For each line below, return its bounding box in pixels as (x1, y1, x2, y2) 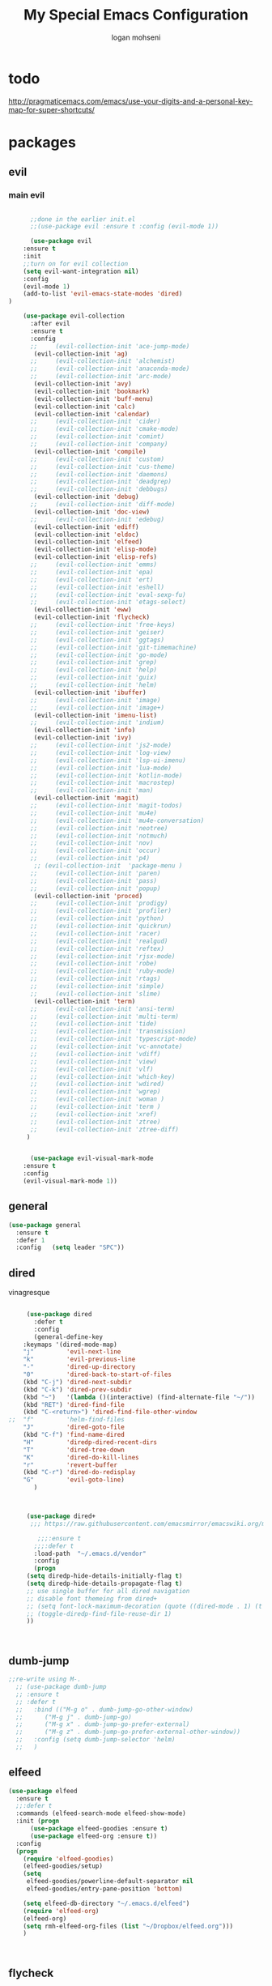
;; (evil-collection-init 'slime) (29, 990, 161, 998)
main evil (8, 190, 45, 201)
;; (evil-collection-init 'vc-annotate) (29, 1042, 183, 1051)
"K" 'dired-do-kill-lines (23, 1453, 139, 1461)
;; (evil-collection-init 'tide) (29, 1020, 158, 1028)
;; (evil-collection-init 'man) (29, 786, 154, 795)
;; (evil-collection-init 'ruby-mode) (29, 967, 176, 975)
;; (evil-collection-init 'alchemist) (29, 357, 176, 365)
